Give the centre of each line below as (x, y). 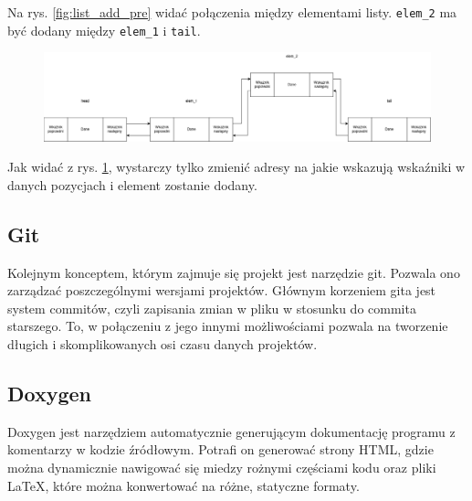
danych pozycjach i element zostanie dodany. (132, 184)
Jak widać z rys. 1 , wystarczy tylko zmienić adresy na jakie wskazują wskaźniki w (236, 167)
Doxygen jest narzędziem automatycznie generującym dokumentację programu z (231, 431)
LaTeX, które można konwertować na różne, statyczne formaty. (184, 485)
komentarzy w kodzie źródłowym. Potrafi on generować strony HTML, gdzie (220, 449)
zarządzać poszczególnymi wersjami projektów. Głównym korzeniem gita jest (222, 290)
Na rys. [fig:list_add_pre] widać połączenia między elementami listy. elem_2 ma (232, 12)
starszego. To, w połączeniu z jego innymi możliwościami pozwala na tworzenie (228, 326)
